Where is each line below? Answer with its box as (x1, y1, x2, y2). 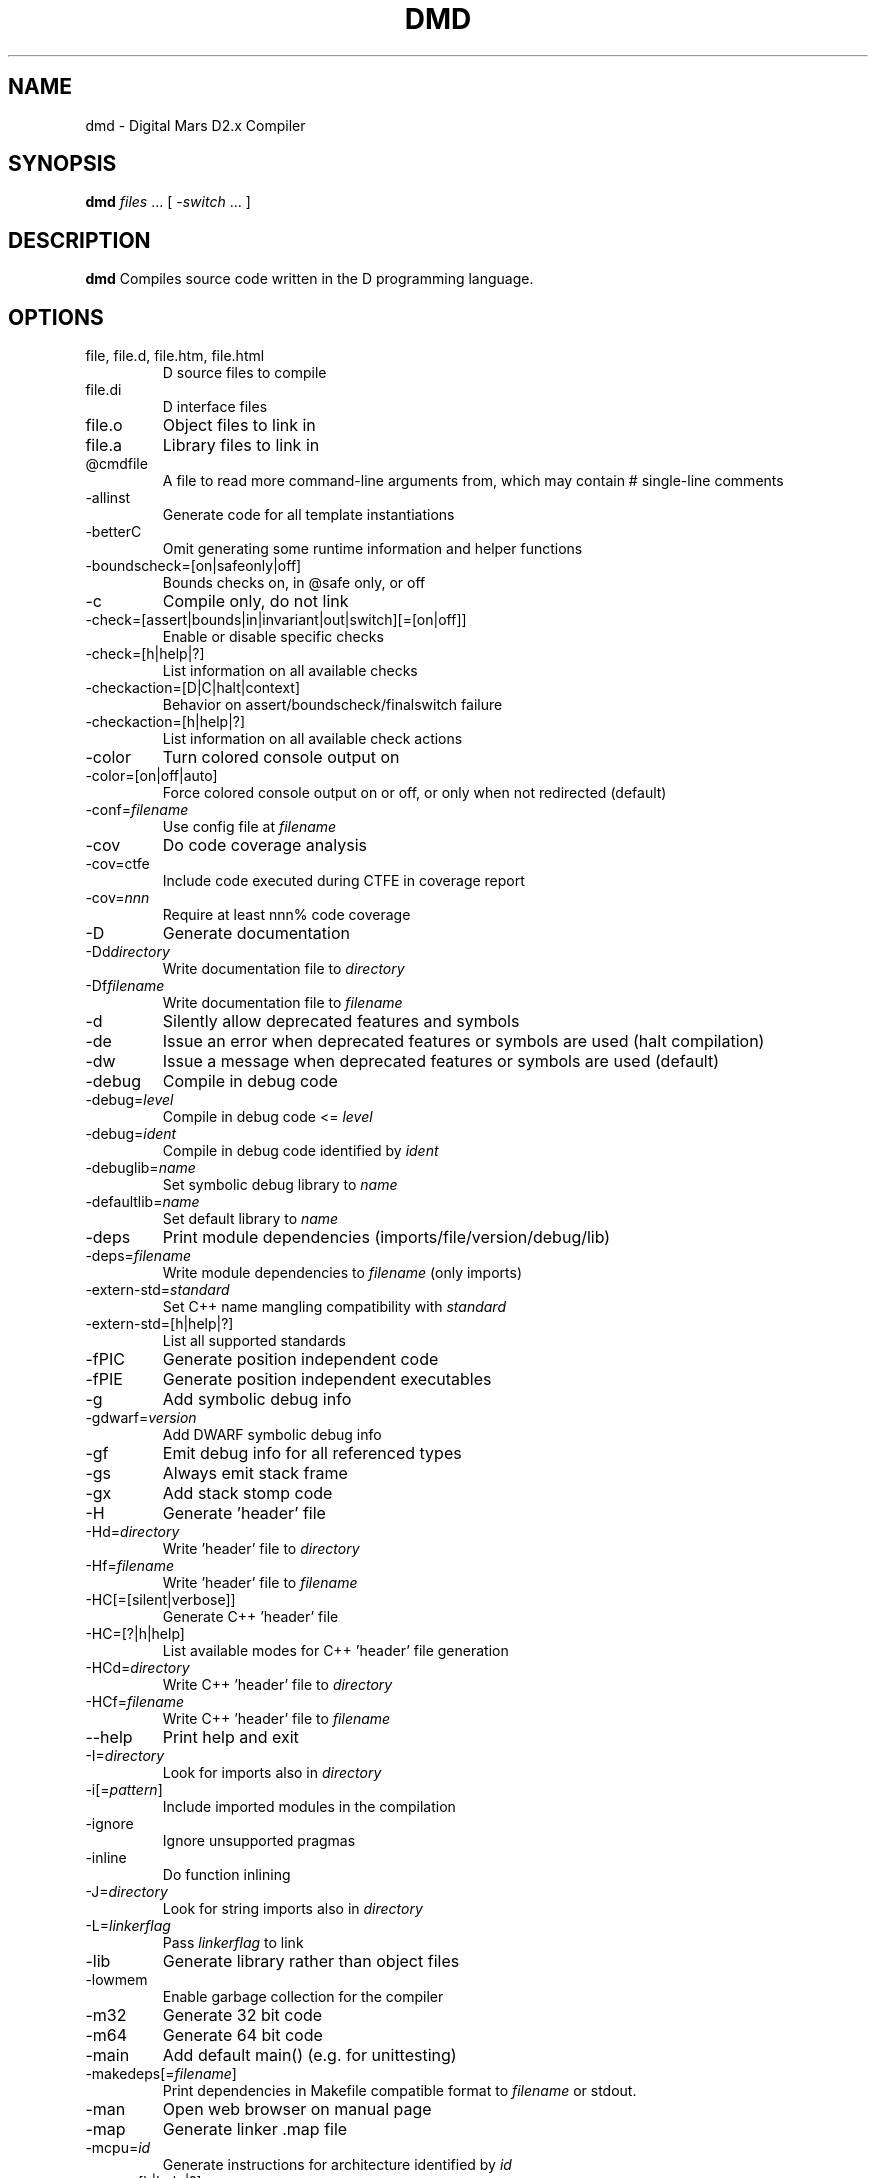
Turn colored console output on (162, 747, 400, 768)
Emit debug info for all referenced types (162, 1443, 462, 1464)
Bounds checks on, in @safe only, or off (162, 574, 426, 592)
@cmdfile (85, 455, 148, 473)
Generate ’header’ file (162, 1503, 326, 1524)
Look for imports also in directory (162, 1764, 382, 1782)
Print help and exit (162, 1727, 299, 1748)
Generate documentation (162, 923, 350, 944)
